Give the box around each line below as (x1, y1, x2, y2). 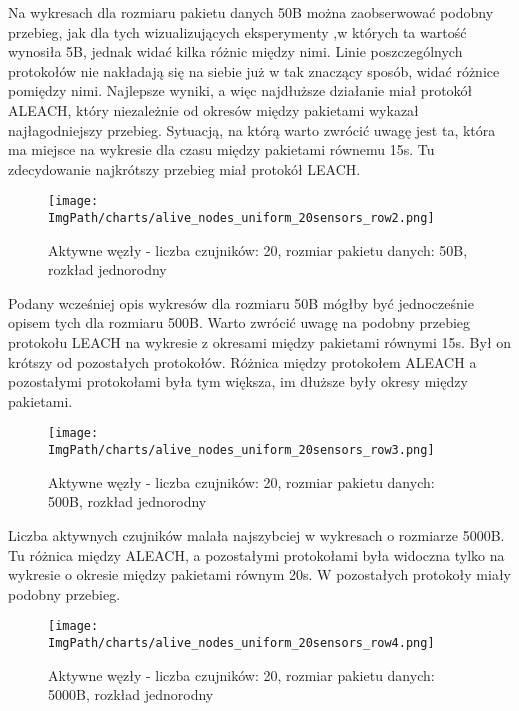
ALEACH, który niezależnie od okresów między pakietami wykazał (8, 99, 419, 120)
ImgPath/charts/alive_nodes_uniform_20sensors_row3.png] (48, 443, 435, 458)
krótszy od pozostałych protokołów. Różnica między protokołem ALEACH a (8, 351, 477, 372)
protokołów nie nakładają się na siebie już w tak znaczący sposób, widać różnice (8, 60, 500, 81)
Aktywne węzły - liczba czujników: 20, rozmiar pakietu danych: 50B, (48, 239, 468, 260)
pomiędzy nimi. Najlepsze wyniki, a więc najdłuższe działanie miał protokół (8, 80, 473, 101)
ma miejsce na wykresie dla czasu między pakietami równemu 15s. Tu (8, 139, 435, 160)
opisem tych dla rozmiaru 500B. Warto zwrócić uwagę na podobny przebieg (8, 312, 471, 333)
